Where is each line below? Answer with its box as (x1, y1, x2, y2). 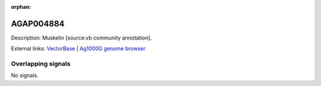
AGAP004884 (11, 18, 65, 29)
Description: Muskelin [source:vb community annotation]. (11, 34, 152, 41)
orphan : (11, 4, 32, 10)
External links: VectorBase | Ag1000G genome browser (11, 45, 146, 52)
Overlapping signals (11, 59, 71, 68)
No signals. (11, 72, 39, 79)
